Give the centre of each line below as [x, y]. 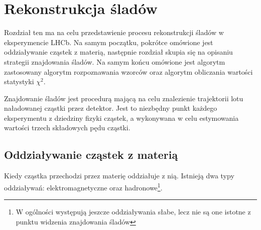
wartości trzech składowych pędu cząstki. [67, 128]
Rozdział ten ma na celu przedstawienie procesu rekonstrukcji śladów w [114, 32]
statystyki [19, 81]
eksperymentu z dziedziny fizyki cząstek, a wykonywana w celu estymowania [121, 118]
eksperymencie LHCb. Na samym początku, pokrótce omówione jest [109, 42]
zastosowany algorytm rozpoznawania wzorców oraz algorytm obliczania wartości [128, 71]
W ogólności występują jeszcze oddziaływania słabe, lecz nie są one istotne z [133, 212]
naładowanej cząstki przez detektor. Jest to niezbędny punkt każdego [111, 108]
